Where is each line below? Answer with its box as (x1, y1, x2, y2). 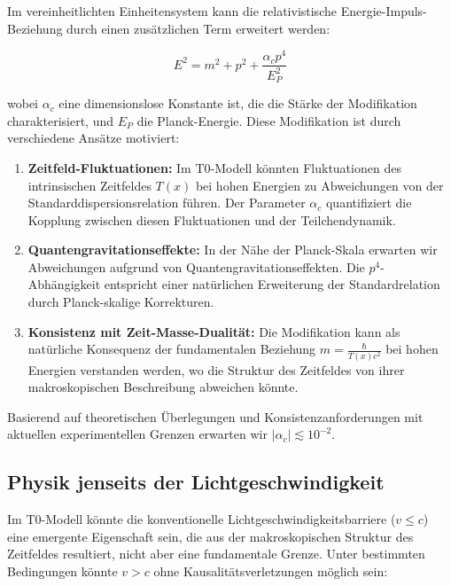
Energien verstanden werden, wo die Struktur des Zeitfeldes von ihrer (27, 360, 405, 379)
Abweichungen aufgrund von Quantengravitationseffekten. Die (27, 257, 365, 276)
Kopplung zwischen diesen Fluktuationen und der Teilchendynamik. (27, 210, 396, 229)
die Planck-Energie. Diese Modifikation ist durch (136, 111, 401, 129)
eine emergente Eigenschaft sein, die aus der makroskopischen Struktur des (7, 527, 414, 545)
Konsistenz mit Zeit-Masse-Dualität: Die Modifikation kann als (27, 322, 400, 340)
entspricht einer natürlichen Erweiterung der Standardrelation (104, 275, 440, 293)
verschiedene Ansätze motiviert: (7, 129, 180, 147)
